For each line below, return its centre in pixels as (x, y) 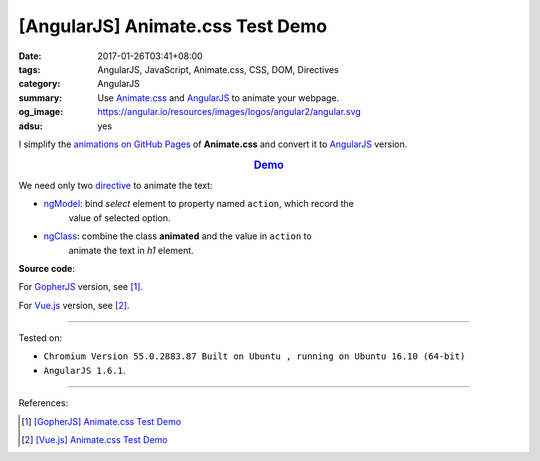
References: (43, 403)
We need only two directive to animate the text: (116, 185)
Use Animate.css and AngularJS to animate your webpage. (218, 97)
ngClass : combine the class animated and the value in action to (177, 236)
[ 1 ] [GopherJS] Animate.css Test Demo (101, 421)
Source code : (46, 268)
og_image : (41, 112)
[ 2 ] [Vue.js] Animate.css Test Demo (95, 440)
